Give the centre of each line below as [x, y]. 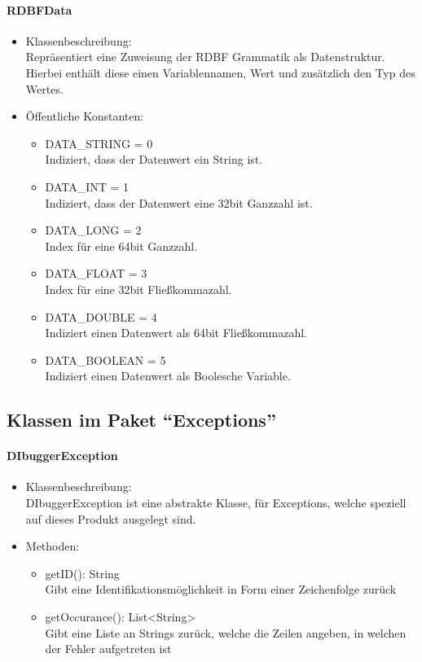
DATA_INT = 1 [87, 186]
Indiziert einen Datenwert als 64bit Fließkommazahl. [176, 333]
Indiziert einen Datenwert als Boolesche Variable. [168, 376]
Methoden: [53, 546]
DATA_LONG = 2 [93, 230]
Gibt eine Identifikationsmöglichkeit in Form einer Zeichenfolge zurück [221, 589]
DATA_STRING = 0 [99, 143]
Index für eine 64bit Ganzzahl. [121, 246]
